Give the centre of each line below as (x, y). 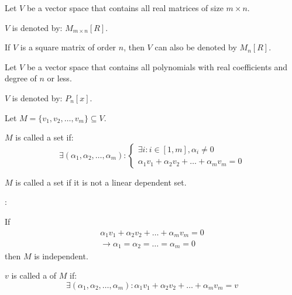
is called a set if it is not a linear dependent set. (101, 182)
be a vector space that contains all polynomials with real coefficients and (157, 66)
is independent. (61, 255)
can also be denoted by (196, 47)
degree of (21, 78)
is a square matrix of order (68, 47)
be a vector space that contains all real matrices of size (125, 8)
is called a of (34, 275)
